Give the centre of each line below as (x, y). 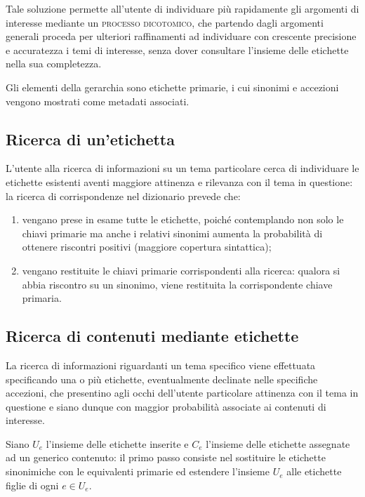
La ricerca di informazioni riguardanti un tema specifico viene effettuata (161, 365)
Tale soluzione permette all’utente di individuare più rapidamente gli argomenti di (182, 8)
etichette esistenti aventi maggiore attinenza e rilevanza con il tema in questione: (179, 181)
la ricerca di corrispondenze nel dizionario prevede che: (123, 196)
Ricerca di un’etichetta (90, 139)
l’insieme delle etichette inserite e (117, 443)
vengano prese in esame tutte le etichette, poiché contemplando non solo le (183, 219)
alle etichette (314, 471)
